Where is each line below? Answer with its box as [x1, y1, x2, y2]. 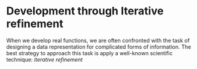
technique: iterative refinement [6, 56, 83, 63]
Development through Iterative [6, 4, 164, 18]
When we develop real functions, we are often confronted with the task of [6, 37, 190, 44]
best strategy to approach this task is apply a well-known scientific [6, 49, 173, 56]
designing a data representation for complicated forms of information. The [6, 43, 192, 50]
